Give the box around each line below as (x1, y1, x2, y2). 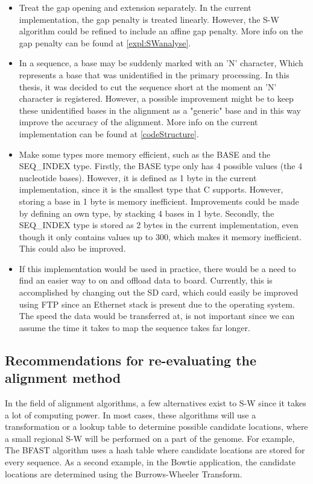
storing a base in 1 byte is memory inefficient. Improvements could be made (19, 194, 299, 207)
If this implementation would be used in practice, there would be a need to (19, 262, 296, 275)
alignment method (5, 368, 121, 387)
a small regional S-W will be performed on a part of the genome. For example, (5, 432, 295, 444)
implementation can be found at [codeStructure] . (19, 127, 199, 140)
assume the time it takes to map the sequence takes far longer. (19, 321, 250, 334)
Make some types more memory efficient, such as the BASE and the (19, 147, 271, 160)
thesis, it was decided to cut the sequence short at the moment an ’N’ (19, 80, 277, 93)
